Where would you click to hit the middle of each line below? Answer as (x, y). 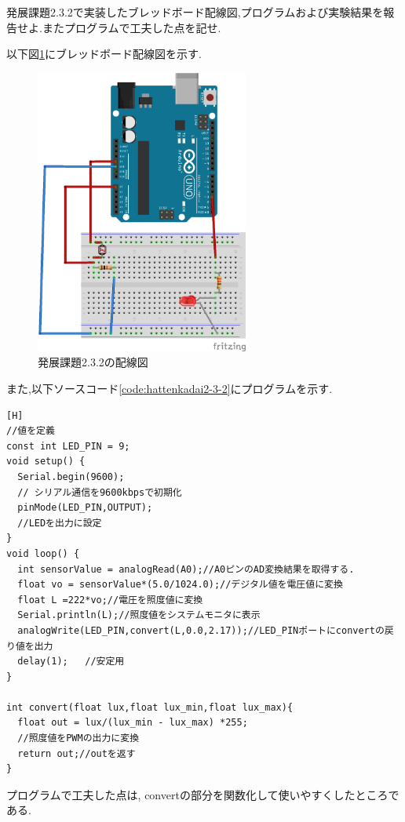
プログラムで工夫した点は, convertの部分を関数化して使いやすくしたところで (203, 794)
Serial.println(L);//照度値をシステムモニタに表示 (139, 615)
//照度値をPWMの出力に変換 (78, 738)
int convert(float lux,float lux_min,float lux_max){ (150, 707)
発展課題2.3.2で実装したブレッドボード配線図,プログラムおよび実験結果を (195, 12)
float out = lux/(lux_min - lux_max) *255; (133, 723)
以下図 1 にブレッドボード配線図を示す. (104, 54)
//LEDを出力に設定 (60, 523)
